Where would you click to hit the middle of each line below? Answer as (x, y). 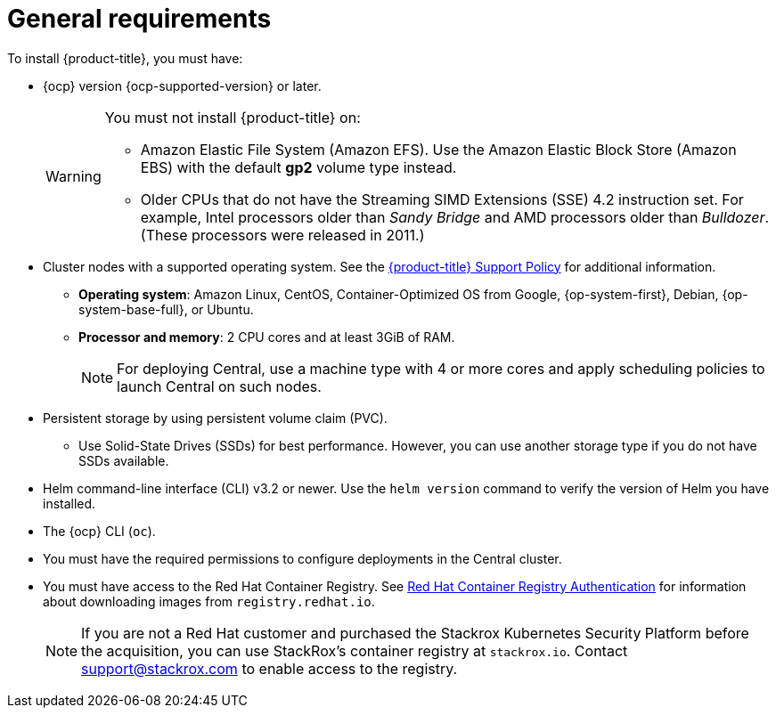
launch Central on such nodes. (219, 386)
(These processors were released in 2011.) (282, 235)
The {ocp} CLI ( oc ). (99, 531)
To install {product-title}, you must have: (125, 58)
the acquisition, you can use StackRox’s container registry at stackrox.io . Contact (355, 650)
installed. (69, 503)
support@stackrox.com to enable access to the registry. (270, 668)
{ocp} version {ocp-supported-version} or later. (182, 85)
